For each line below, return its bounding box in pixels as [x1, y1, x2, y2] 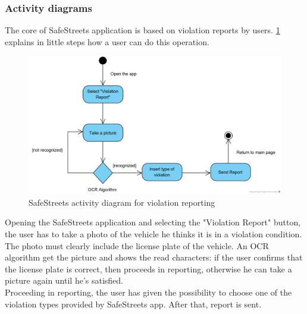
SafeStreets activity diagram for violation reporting [29, 196, 215, 208]
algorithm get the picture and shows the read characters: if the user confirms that [5, 251, 303, 263]
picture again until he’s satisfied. [5, 274, 124, 287]
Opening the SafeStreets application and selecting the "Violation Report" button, [5, 216, 301, 228]
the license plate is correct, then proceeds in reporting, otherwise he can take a [5, 262, 292, 275]
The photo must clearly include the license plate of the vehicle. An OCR [5, 239, 269, 252]
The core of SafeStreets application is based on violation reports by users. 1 [5, 24, 280, 36]
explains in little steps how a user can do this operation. [5, 35, 209, 48]
